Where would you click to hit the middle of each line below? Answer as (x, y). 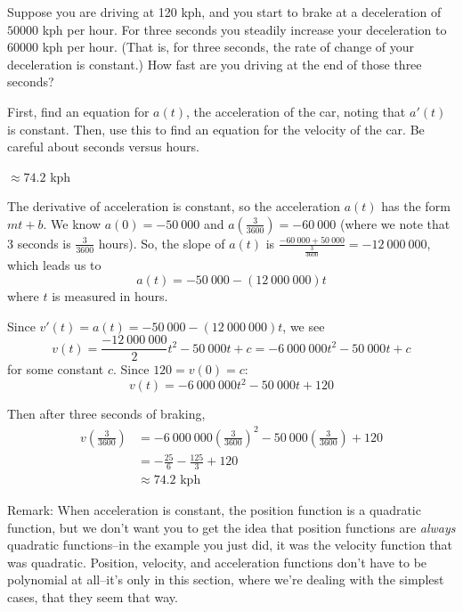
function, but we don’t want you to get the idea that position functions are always (231, 527)
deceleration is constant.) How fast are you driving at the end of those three (215, 64)
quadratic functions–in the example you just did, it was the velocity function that (230, 545)
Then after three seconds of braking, (106, 414)
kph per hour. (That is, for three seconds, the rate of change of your (228, 47)
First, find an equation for (78, 111)
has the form (416, 206)
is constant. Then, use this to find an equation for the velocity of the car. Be (216, 129)
